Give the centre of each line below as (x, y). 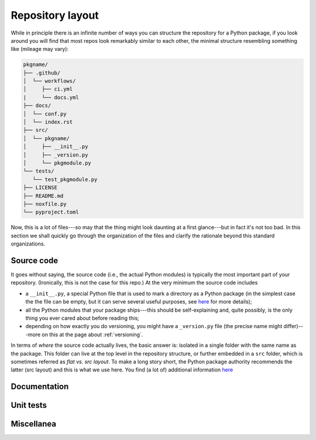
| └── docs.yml (51, 97)
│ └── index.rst (48, 122)
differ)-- (293, 326)
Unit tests (29, 405)
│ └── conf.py (45, 114)
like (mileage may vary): (40, 49)
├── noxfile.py (45, 204)
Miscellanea (34, 424)
